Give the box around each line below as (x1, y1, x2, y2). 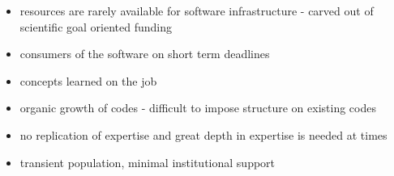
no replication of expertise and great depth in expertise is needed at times (19, 126, 388, 143)
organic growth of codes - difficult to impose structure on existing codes (19, 99, 376, 116)
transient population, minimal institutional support (19, 153, 276, 170)
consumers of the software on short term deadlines (19, 45, 270, 62)
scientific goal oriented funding (19, 18, 172, 35)
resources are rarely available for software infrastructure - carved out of (19, 2, 374, 19)
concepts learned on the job (19, 72, 157, 89)
